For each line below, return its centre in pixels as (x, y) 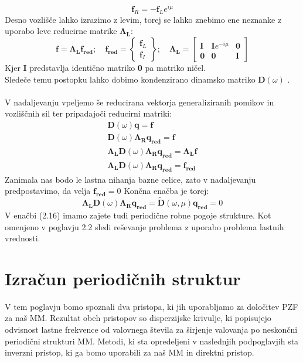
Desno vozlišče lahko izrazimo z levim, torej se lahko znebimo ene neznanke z (143, 19)
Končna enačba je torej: (166, 191)
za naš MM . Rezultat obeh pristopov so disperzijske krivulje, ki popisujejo (138, 318)
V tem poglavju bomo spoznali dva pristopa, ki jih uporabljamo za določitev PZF (151, 306)
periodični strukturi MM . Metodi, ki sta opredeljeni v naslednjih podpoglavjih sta (152, 341)
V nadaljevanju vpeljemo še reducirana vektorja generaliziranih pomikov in (139, 102)
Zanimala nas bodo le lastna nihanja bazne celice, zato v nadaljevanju (130, 179)
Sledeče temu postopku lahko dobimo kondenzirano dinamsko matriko (130, 79)
